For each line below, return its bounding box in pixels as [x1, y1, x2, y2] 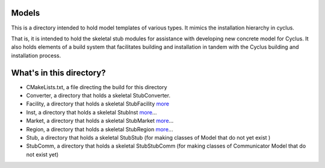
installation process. [11, 52, 61, 59]
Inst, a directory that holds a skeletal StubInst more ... [26, 108, 157, 116]
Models [11, 8, 40, 18]
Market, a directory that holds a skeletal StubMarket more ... [26, 117, 174, 125]
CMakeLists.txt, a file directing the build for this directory [26, 83, 168, 90]
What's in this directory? [11, 67, 106, 78]
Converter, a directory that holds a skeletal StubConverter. [26, 92, 171, 99]
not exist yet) [26, 151, 59, 158]
